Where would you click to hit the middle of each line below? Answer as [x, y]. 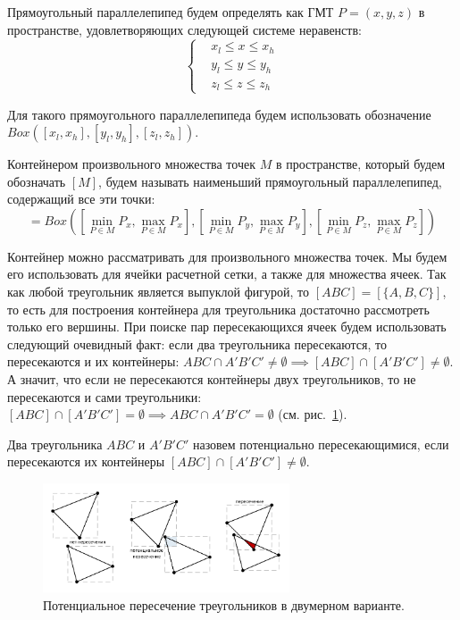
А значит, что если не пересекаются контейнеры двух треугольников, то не [212, 379]
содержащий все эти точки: [81, 199]
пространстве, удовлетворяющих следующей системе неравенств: [184, 29]
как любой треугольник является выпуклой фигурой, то [159, 292]
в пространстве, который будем [360, 164]
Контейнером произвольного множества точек [131, 164]
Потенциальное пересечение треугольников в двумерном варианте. [224, 604]
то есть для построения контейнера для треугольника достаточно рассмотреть [218, 309]
